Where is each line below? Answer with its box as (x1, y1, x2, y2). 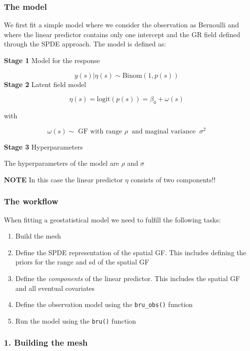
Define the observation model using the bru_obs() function (15, 299, 193, 309)
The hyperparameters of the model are (4, 158, 119, 168)
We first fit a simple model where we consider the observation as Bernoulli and (4, 20, 239, 30)
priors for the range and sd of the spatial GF (15, 257, 149, 267)
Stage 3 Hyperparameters (4, 141, 83, 152)
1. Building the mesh (4, 336, 88, 349)
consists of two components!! (131, 174, 216, 184)
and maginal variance (132, 128, 196, 135)
